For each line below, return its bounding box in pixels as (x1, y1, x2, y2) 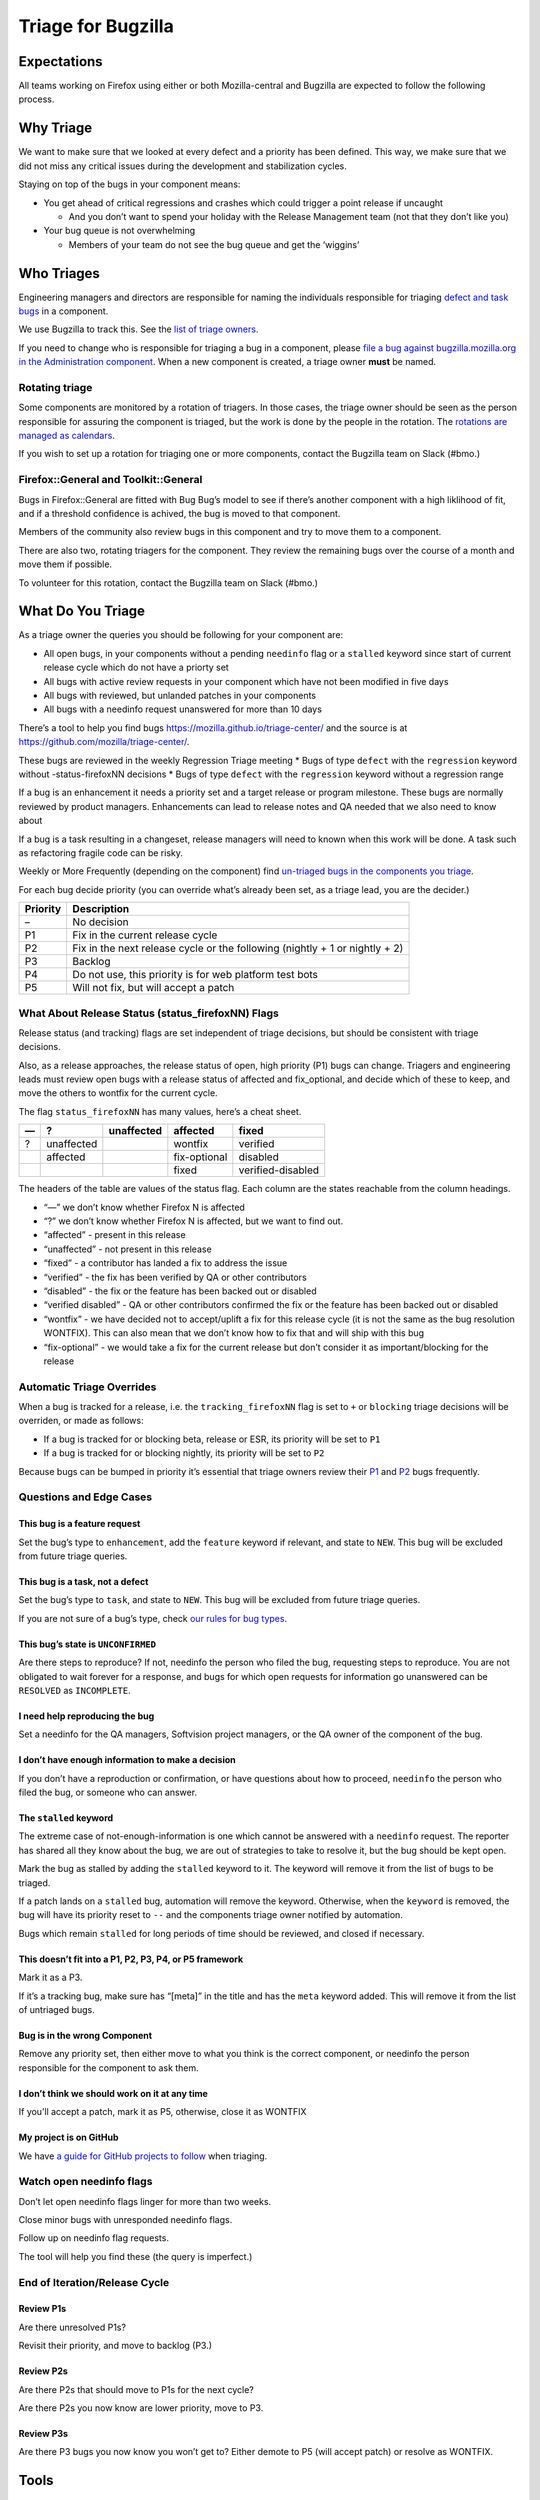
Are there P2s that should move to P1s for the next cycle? (18, 2383, 254, 2395)
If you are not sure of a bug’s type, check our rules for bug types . (18, 1612, 288, 1624)
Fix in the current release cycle (72, 928, 218, 942)
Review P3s (18, 2427, 69, 2439)
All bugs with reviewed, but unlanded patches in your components (43, 690, 317, 702)
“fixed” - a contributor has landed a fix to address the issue (43, 1257, 288, 1269)
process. (18, 93, 55, 105)
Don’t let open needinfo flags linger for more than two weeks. (18, 2195, 272, 2207)
